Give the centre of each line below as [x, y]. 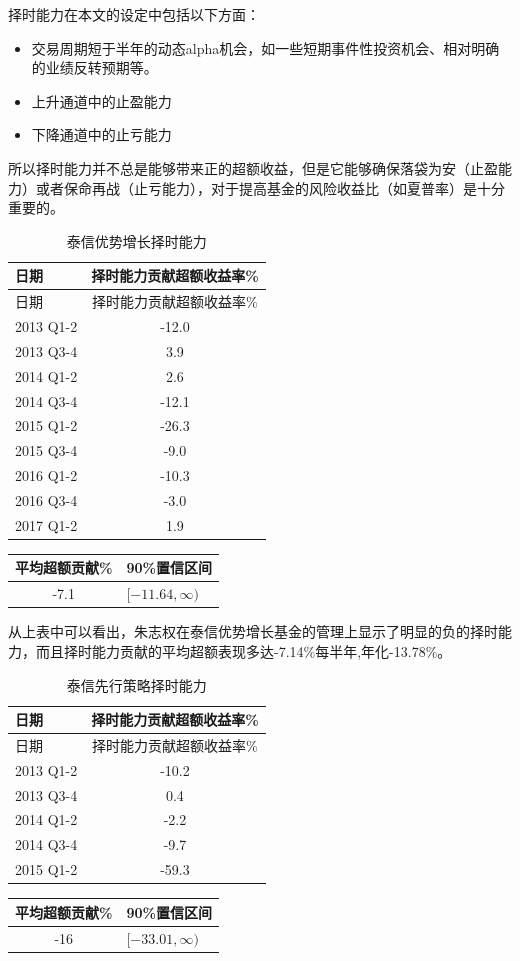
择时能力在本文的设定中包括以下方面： [134, 14]
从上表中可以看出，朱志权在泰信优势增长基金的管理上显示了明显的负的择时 [253, 631]
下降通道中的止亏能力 [101, 134]
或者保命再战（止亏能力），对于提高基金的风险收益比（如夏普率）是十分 [270, 187]
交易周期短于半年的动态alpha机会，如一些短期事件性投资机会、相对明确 [265, 47]
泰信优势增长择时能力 [136, 240]
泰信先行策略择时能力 [136, 684]
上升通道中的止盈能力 [101, 100]
